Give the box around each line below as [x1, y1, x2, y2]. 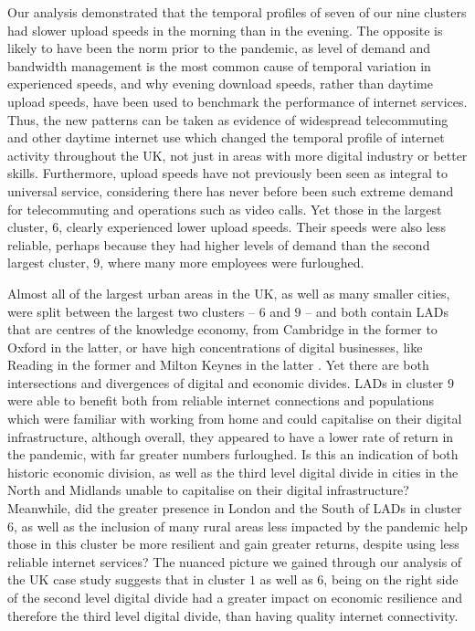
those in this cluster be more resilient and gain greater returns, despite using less [7, 534, 459, 553]
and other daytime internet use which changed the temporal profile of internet [7, 128, 445, 147]
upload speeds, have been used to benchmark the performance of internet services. [7, 91, 468, 110]
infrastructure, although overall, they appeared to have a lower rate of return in [7, 426, 454, 446]
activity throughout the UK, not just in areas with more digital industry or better [7, 145, 468, 164]
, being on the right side [323, 570, 459, 589]
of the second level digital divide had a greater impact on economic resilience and [7, 588, 463, 606]
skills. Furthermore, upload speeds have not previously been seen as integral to [7, 163, 448, 183]
